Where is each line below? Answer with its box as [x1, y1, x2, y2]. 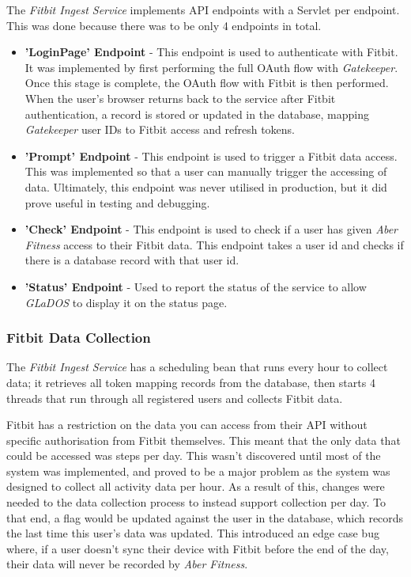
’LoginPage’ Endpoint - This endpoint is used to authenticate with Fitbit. [25, 44, 398, 60]
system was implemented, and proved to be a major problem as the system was [6, 462, 390, 479]
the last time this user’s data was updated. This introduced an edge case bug [6, 525, 379, 541]
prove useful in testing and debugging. [25, 194, 210, 211]
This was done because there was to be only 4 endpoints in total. [6, 17, 322, 33]
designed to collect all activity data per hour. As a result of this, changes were [6, 478, 385, 495]
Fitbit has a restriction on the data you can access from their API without [6, 416, 368, 433]
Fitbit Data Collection [6, 328, 151, 347]
